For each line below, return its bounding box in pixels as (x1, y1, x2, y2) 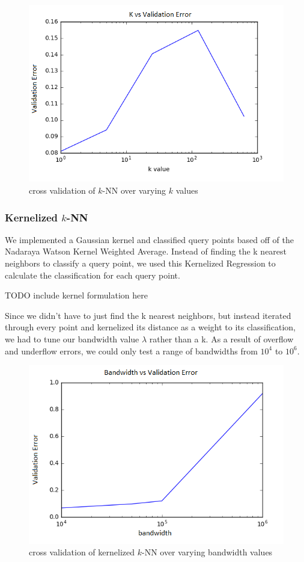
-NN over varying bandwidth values (141, 546, 273, 558)
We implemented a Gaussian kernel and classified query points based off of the (5, 233, 294, 245)
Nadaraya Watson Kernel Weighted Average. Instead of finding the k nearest (5, 245, 287, 258)
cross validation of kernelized (29, 546, 135, 558)
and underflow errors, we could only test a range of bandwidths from (5, 344, 258, 357)
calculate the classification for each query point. (5, 268, 180, 281)
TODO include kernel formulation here (5, 289, 148, 301)
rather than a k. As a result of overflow (149, 332, 294, 345)
